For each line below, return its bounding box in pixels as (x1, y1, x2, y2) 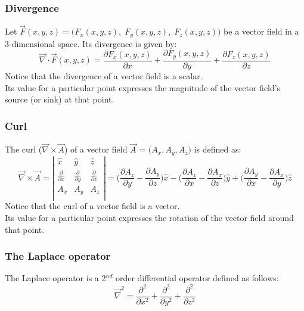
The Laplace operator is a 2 (5, 272, 106, 284)
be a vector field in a (224, 25, 299, 38)
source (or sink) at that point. (5, 93, 114, 105)
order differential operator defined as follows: (115, 272, 279, 284)
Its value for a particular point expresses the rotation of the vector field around (5, 212, 294, 224)
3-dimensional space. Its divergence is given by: (5, 37, 177, 49)
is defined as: (194, 143, 241, 155)
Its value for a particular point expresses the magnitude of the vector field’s (5, 81, 281, 94)
